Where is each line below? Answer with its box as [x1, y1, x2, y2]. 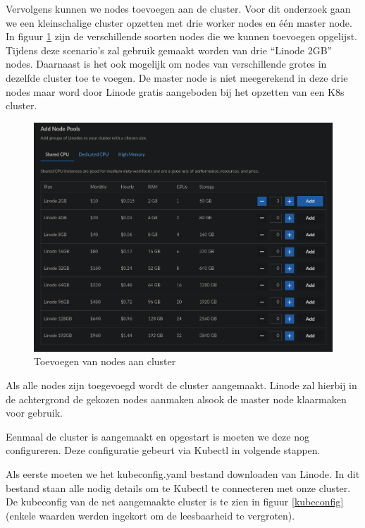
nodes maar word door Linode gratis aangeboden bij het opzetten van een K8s [6, 84, 345, 99]
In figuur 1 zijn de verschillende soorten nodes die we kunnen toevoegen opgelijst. [6, 29, 357, 44]
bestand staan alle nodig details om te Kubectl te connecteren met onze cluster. [6, 480, 351, 495]
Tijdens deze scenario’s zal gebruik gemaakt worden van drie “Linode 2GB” [6, 42, 333, 57]
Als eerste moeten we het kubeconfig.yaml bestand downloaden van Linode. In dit [6, 466, 360, 481]
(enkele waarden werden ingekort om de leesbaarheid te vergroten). [6, 508, 295, 522]
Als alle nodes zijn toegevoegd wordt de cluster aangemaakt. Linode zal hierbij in [6, 377, 357, 392]
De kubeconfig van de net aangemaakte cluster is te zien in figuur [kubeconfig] [6, 494, 344, 509]
